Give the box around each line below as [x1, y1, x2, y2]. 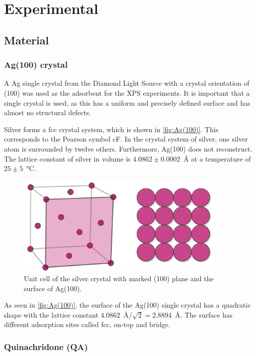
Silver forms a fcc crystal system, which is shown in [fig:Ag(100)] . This [4, 124, 219, 134]
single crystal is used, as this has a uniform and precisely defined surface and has [4, 97, 251, 108]
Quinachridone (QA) [4, 340, 88, 353]
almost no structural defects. [4, 107, 91, 118]
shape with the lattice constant [4, 309, 98, 320]
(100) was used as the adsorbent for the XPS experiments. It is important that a [4, 87, 250, 98]
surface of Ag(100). [24, 283, 82, 293]
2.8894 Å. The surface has [152, 309, 233, 320]
